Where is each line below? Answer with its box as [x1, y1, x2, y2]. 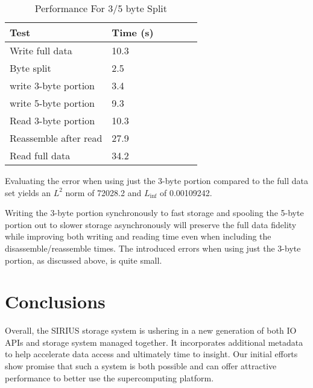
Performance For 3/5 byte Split [34, 1, 167, 15]
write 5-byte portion [10, 96, 95, 110]
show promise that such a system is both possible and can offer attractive [5, 360, 277, 372]
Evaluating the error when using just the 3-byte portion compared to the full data [5, 174, 309, 186]
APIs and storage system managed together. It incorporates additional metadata [5, 336, 303, 348]
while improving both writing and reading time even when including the [5, 230, 271, 243]
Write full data [10, 43, 72, 57]
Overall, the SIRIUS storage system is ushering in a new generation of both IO [5, 324, 297, 337]
